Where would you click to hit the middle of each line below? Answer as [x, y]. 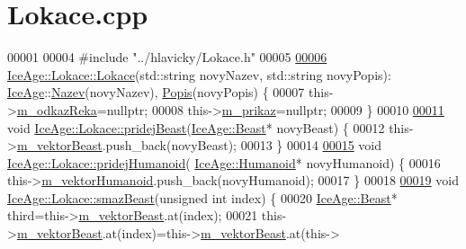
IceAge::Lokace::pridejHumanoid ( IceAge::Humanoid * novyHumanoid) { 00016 [224, 162]
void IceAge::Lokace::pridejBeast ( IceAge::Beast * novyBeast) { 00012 [196, 127]
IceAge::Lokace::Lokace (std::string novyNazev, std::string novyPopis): [199, 74]
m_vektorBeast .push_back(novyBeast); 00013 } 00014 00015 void [199, 145]
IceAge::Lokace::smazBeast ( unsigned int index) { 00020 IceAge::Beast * [202, 197]
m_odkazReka [57, 109]
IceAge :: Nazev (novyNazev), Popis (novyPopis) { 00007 [156, 92]
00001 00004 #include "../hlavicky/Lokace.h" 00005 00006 [167, 57]
